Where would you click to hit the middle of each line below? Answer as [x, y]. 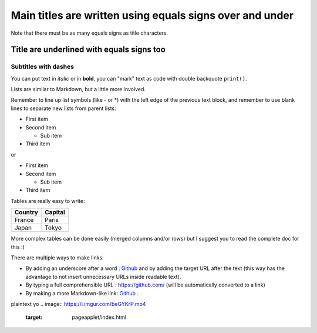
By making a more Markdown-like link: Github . [82, 293]
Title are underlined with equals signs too [88, 50]
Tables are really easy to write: [48, 201]
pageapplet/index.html [99, 317]
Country [26, 212]
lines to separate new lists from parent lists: [64, 108]
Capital [55, 212]
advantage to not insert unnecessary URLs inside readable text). [103, 277]
